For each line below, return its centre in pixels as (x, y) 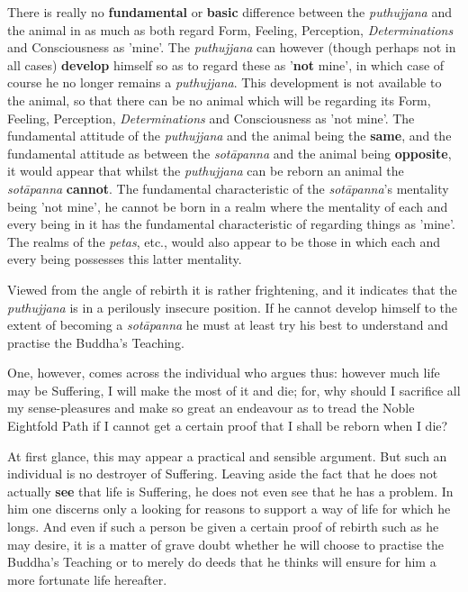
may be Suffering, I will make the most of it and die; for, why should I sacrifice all (234, 390)
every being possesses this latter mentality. (125, 259)
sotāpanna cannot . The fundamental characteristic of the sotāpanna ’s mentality (228, 188)
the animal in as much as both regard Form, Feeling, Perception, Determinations (230, 29)
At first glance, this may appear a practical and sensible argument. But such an (227, 455)
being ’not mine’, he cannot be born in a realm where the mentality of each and (228, 206)
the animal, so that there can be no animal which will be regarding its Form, (219, 100)
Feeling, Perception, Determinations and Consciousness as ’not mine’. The (211, 118)
